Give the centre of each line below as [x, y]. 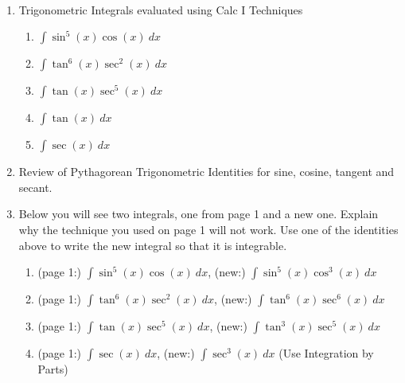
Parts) [53, 369]
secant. [35, 187]
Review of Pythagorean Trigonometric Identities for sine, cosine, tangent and [206, 172]
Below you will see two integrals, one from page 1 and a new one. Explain [199, 214]
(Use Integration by [326, 353]
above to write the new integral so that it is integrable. [153, 245]
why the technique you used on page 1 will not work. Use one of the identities [208, 229]
